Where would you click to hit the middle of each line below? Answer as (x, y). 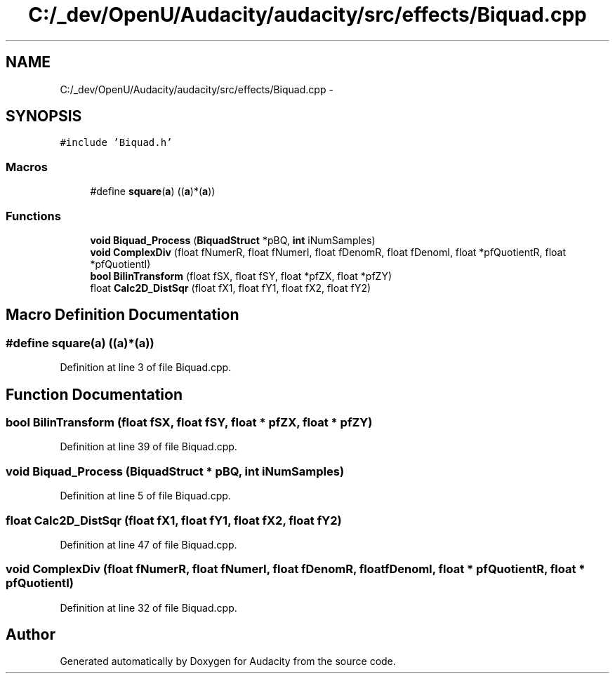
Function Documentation (94, 394)
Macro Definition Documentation (123, 315)
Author (31, 635)
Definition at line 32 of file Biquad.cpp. (148, 607)
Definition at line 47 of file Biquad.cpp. (148, 544)
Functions (33, 216)
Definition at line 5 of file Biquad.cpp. (145, 496)
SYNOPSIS (44, 116)
